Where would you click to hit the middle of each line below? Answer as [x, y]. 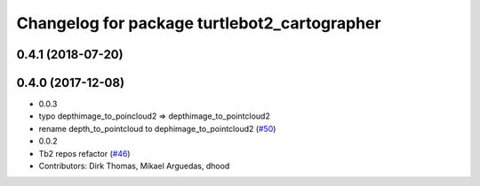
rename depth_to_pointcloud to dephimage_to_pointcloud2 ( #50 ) [157, 128]
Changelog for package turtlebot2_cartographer [199, 23]
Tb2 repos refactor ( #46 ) [84, 153]
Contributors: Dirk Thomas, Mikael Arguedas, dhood [134, 166]
